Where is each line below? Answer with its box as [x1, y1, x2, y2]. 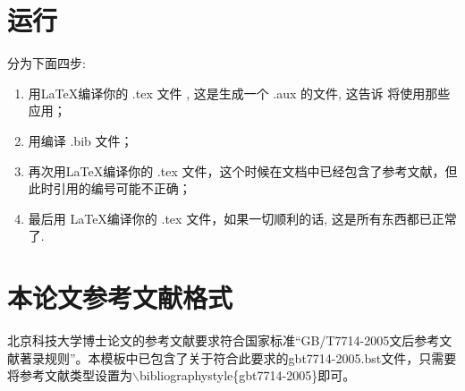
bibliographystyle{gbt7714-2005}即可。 [139, 366, 356, 385]
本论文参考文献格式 [7, 279, 233, 316]
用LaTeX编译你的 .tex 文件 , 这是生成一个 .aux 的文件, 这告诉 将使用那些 [28, 83, 451, 102]
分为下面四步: [7, 54, 86, 72]
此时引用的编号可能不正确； [28, 179, 191, 198]
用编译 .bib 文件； [28, 131, 133, 149]
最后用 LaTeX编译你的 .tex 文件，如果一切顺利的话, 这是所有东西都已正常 [28, 208, 457, 227]
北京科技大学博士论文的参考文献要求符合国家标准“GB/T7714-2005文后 [7, 331, 415, 349]
